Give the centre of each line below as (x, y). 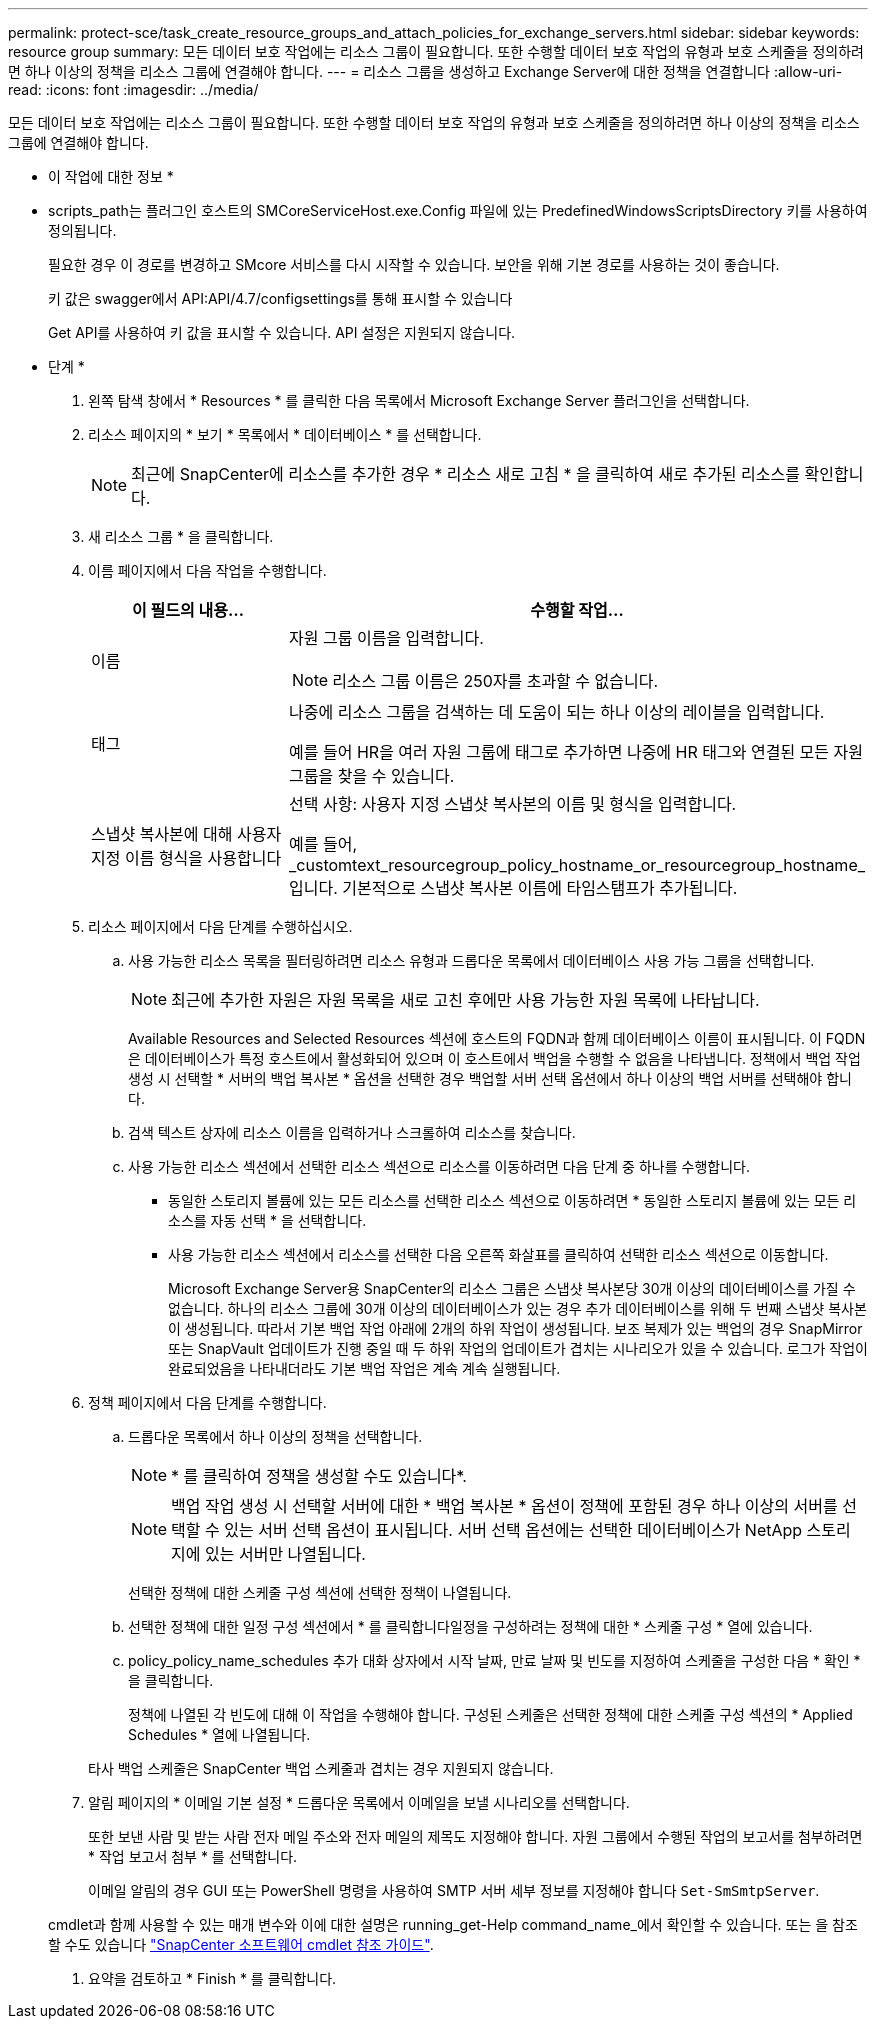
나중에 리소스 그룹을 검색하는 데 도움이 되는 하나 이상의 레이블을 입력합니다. (557, 712)
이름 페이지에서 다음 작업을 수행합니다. (207, 570)
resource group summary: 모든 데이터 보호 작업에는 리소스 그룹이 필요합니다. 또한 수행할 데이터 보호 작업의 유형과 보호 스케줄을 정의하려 (436, 51)
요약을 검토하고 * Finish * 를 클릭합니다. (212, 1978)
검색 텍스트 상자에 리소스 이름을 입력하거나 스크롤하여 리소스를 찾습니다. (352, 1132)
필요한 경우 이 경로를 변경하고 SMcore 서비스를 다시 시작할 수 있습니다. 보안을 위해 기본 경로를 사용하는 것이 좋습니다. (414, 264)
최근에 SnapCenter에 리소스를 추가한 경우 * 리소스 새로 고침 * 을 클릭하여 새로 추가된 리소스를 (465, 474)
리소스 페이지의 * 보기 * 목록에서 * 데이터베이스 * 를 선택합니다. (285, 434)
